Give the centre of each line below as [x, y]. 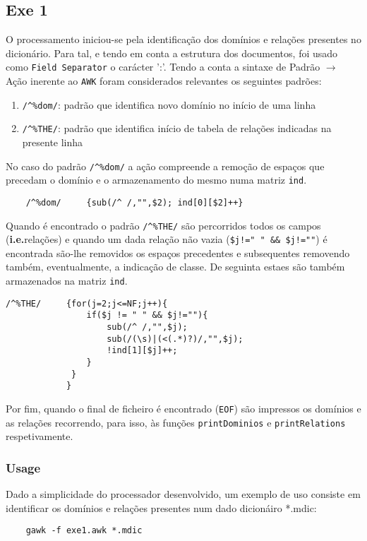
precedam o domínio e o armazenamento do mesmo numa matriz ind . [156, 180]
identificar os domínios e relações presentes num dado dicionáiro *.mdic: [161, 507]
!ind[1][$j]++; [142, 351]
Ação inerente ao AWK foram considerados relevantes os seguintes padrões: [164, 81]
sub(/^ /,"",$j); [147, 327]
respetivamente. [40, 436]
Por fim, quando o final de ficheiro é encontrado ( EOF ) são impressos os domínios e [183, 408]
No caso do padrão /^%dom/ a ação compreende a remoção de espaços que [165, 166]
